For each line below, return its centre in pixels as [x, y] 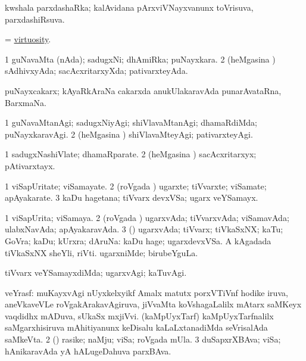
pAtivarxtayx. [30, 165]
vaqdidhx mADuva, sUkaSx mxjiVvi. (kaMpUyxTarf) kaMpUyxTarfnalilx [139, 315]
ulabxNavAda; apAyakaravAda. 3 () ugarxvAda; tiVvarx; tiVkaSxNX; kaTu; [144, 229]
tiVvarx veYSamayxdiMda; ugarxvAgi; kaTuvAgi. [96, 273]
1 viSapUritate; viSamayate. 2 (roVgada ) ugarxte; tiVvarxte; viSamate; [136, 186]
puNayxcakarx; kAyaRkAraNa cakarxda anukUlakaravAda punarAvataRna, [143, 90]
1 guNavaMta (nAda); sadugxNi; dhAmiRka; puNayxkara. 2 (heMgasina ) [140, 59]
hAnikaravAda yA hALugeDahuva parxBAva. [88, 351]
